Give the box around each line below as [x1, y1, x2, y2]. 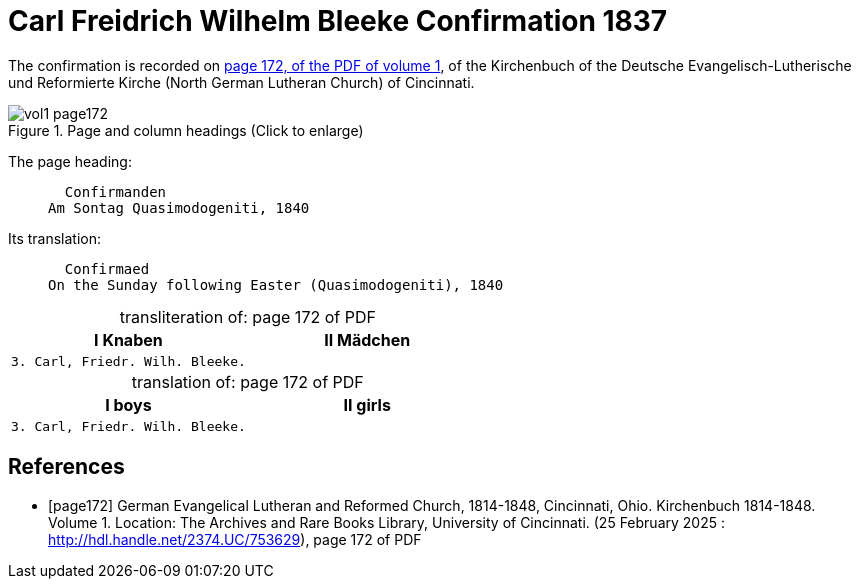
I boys [105, 394, 152, 415]
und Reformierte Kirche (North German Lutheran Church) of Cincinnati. [8, 73, 475, 91]
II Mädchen [324, 329, 411, 350]
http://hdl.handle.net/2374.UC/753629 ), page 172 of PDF [48, 530, 422, 548]
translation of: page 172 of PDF [131, 371, 364, 392]
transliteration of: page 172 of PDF [119, 306, 376, 327]
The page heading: [8, 152, 132, 170]
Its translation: [8, 229, 102, 247]
